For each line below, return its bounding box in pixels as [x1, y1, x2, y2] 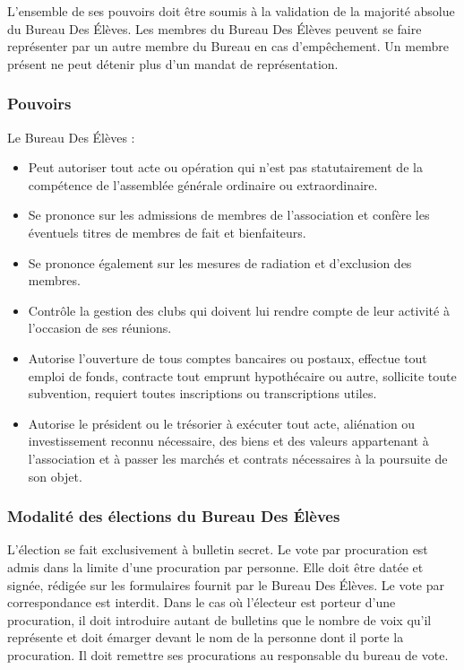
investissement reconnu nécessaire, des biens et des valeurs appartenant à [28, 431, 429, 450]
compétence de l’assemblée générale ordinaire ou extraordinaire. [28, 175, 378, 194]
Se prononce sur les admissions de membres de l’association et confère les [28, 205, 430, 224]
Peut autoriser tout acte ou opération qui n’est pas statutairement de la [28, 158, 423, 177]
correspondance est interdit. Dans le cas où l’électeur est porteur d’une [7, 593, 396, 612]
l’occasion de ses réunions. [28, 318, 172, 337]
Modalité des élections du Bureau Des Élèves [7, 505, 340, 527]
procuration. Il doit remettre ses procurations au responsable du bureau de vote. [7, 645, 449, 664]
